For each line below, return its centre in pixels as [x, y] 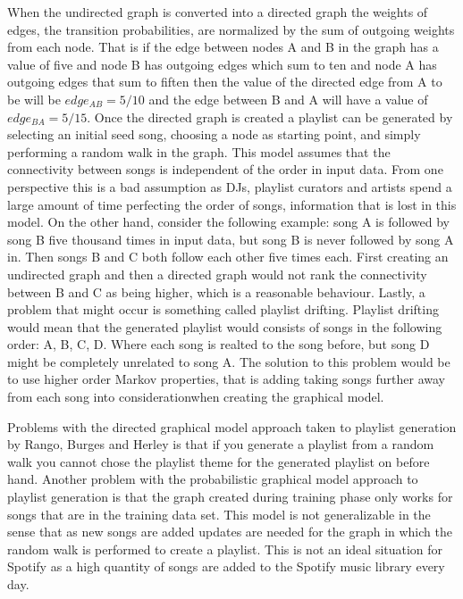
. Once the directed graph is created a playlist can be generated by [270, 116]
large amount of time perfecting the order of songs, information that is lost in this [232, 204]
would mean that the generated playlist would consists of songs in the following [225, 326]
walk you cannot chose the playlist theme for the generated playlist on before [219, 461]
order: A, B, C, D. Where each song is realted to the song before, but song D [219, 344]
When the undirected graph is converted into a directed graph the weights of [218, 12]
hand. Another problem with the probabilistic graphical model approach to [213, 479]
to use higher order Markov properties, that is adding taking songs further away [226, 379]
